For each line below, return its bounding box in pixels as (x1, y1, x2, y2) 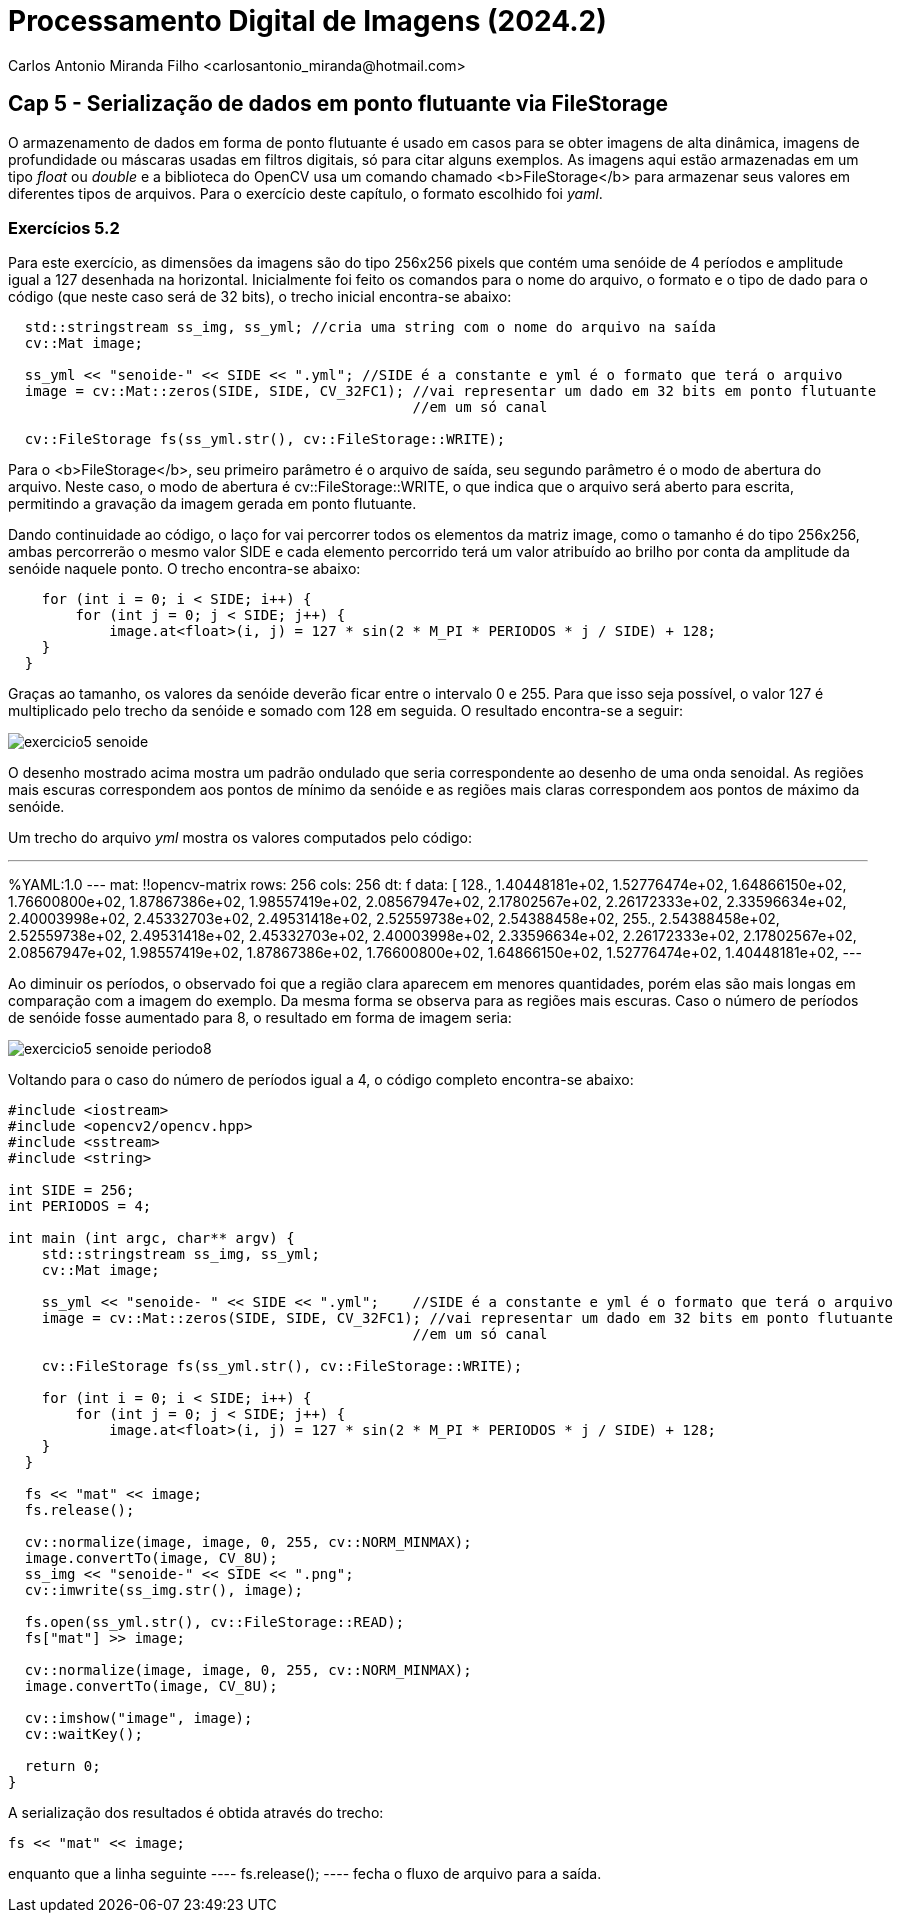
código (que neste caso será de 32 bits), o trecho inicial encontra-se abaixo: (8, 288, 512, 306)
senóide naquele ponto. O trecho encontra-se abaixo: (8, 560, 361, 578)
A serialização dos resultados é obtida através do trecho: (8, 1804, 384, 1822)
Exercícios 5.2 (8, 217, 120, 238)
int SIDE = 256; (8, 1182, 135, 1199)
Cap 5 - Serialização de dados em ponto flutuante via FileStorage (8, 91, 669, 117)
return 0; (24, 1758, 101, 1775)
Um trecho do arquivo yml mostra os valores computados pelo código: (8, 829, 472, 847)
